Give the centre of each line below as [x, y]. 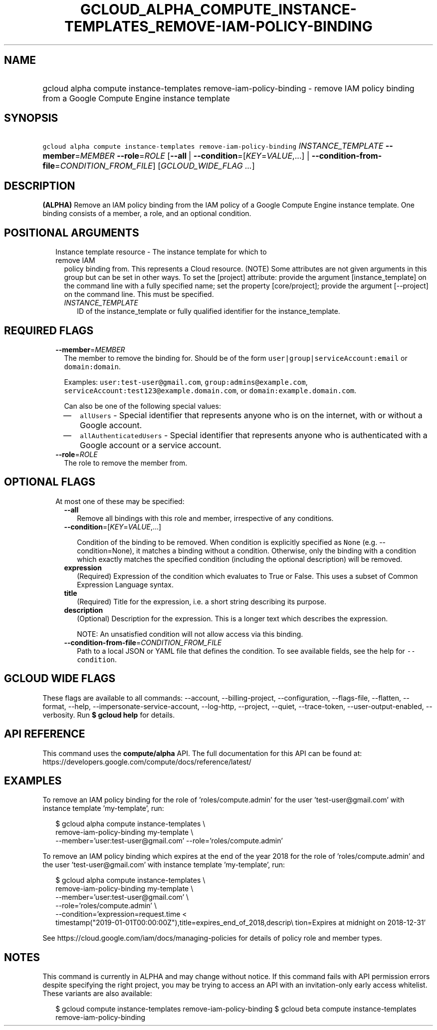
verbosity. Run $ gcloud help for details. [109, 715]
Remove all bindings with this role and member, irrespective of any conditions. [205, 518]
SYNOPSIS [31, 118]
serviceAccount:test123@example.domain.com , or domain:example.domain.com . [210, 390]
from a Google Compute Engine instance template [136, 98]
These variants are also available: [97, 994]
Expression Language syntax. [125, 584]
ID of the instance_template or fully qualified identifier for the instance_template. [209, 311]
